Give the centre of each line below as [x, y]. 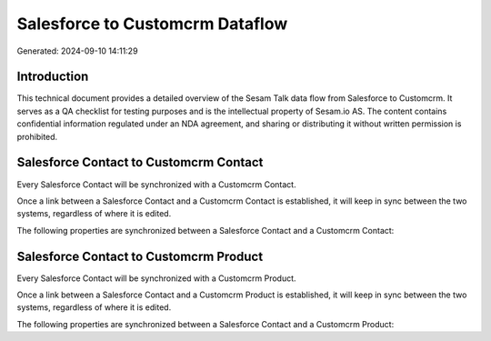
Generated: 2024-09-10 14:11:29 [77, 51]
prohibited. [37, 136]
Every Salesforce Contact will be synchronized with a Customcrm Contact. [156, 184]
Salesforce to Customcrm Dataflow [152, 24]
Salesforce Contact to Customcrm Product [140, 256]
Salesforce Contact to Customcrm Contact [140, 162]
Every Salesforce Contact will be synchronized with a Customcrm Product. [156, 278]
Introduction [53, 77]
